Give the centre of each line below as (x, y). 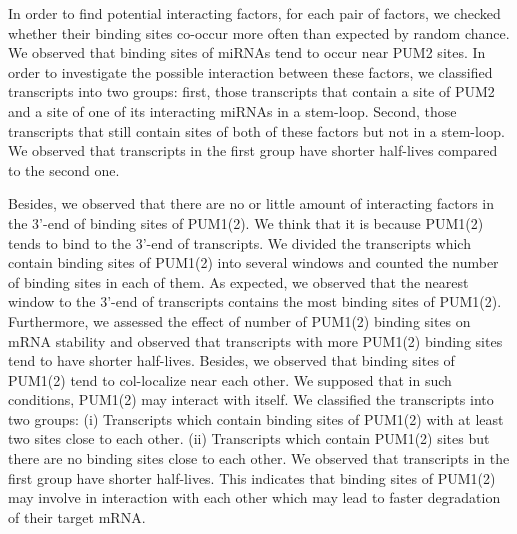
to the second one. (64, 169)
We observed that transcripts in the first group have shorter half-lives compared (253, 150)
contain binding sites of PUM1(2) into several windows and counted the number (253, 262)
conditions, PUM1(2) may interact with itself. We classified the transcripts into (251, 399)
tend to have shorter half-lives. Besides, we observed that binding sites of (231, 360)
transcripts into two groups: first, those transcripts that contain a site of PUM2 (251, 91)
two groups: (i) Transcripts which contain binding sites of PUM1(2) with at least (256, 418)
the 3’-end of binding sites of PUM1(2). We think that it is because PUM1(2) (246, 222)
